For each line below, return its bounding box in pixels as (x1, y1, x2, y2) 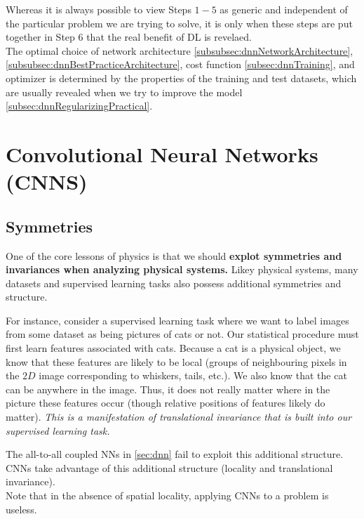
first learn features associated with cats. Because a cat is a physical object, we (6, 341, 341, 355)
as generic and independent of (220, 2, 348, 16)
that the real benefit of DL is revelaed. (86, 29, 252, 44)
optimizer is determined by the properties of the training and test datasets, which (6, 70, 357, 85)
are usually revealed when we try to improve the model (6, 84, 243, 99)
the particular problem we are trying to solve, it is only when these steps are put (6, 15, 353, 30)
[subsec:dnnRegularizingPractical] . (6, 98, 153, 113)
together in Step (6, 29, 75, 44)
